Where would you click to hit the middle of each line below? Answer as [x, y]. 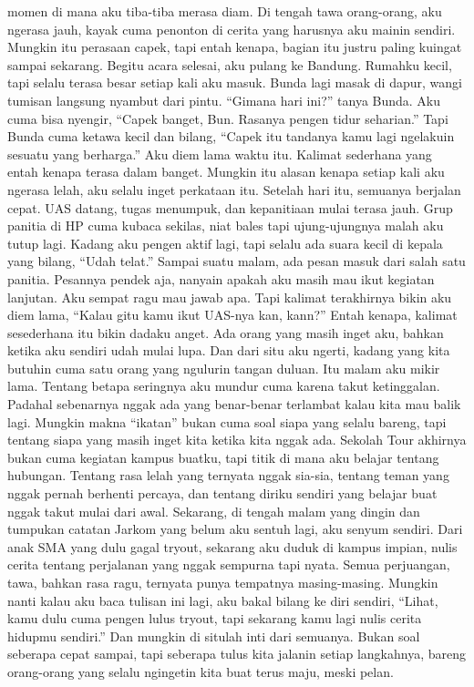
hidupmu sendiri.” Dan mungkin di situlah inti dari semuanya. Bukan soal [214, 636]
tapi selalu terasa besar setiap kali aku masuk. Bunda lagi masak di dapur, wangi [235, 82]
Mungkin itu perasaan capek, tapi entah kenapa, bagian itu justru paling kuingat [235, 47]
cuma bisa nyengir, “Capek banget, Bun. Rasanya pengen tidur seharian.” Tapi [228, 118]
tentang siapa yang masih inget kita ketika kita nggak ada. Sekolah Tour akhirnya [237, 440]
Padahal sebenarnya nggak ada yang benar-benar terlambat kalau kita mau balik [234, 404]
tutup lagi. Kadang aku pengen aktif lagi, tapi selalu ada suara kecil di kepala [225, 243]
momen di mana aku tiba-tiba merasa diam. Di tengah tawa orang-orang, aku [225, 11]
